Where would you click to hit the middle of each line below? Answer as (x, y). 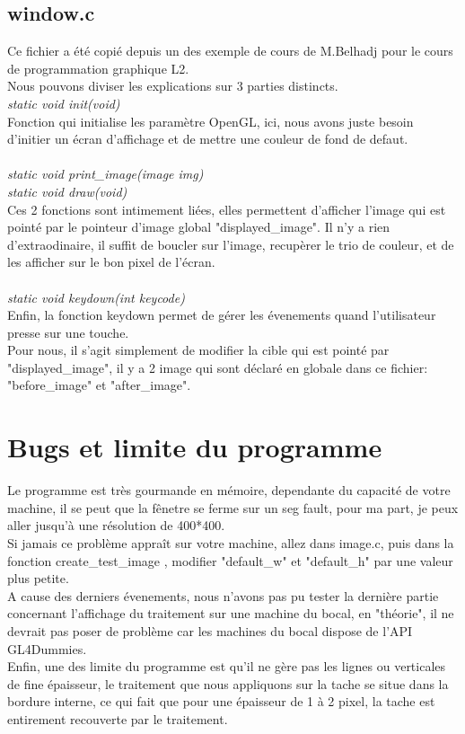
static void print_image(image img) (105, 174)
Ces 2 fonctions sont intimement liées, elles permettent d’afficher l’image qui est (227, 209)
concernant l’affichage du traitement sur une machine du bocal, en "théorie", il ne (231, 613)
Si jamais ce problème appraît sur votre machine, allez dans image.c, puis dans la (231, 542)
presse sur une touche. (68, 332)
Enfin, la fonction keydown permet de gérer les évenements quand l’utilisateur (222, 315)
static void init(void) (64, 103)
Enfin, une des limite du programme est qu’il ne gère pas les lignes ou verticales (227, 666)
